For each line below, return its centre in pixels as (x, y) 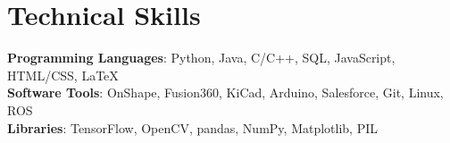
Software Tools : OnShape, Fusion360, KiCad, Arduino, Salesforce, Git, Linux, (225, 93)
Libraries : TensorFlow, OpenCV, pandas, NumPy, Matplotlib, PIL (192, 127)
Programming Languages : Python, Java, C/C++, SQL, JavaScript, (201, 58)
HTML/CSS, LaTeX (63, 75)
